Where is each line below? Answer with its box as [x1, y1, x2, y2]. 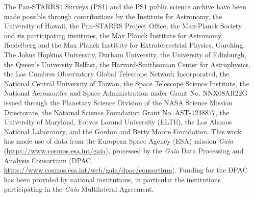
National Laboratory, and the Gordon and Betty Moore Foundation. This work [4, 126, 242, 136]
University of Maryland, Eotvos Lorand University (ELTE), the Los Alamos [4, 117, 232, 127]
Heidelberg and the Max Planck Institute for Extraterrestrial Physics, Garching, [4, 40, 245, 50]
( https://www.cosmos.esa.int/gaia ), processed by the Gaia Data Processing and [4, 145, 244, 155]
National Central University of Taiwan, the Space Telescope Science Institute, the [4, 78, 250, 88]
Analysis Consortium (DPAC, [4, 155, 93, 165]
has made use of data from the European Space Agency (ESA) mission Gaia [4, 136, 233, 146]
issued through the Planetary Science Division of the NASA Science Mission [4, 97, 232, 107]
